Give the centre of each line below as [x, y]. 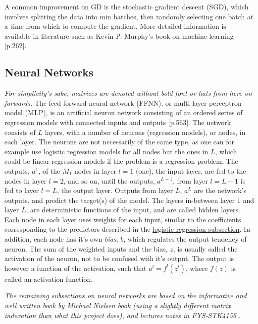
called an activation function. [49, 279]
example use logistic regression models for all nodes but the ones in [106, 151]
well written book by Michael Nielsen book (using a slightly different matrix [118, 305]
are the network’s [220, 190]
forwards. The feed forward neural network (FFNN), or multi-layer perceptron [123, 102]
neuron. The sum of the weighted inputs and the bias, [86, 248]
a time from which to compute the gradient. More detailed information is [115, 26]
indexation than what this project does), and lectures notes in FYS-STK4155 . [123, 315]
